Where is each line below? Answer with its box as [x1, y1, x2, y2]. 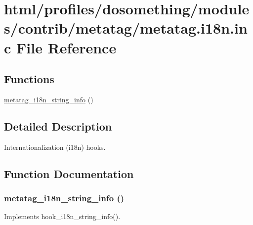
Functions [4, 71, 54, 87]
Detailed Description [4, 118, 112, 134]
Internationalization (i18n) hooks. [4, 141, 106, 152]
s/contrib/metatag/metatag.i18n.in [4, 18, 248, 38]
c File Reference [4, 37, 117, 57]
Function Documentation [4, 166, 134, 181]
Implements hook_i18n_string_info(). [4, 211, 121, 222]
